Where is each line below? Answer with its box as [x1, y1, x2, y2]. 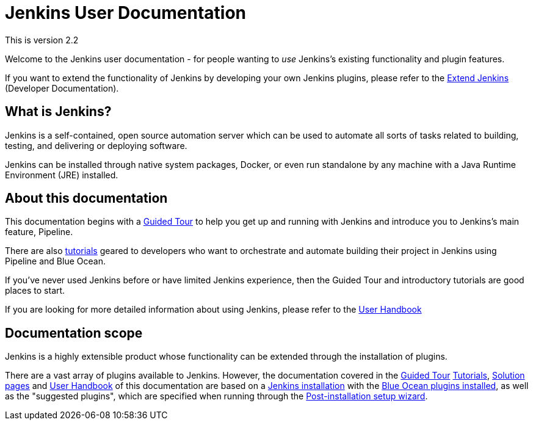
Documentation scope [5, 325, 143, 341]
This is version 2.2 [5, 34, 79, 45]
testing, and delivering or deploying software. [5, 140, 187, 151]
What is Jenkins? [5, 104, 112, 120]
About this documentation [5, 191, 168, 206]
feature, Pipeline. [5, 227, 73, 238]
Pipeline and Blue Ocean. [5, 256, 106, 267]
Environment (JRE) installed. [5, 169, 118, 180]
